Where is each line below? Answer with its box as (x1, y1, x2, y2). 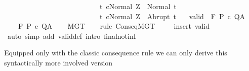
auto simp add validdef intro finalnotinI (7, 30, 136, 41)
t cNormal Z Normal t (99, 1, 177, 11)
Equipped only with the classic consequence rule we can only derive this (4, 47, 227, 58)
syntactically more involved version (4, 57, 113, 67)
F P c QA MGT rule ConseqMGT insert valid (18, 21, 210, 31)
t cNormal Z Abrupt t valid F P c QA (99, 11, 245, 21)
